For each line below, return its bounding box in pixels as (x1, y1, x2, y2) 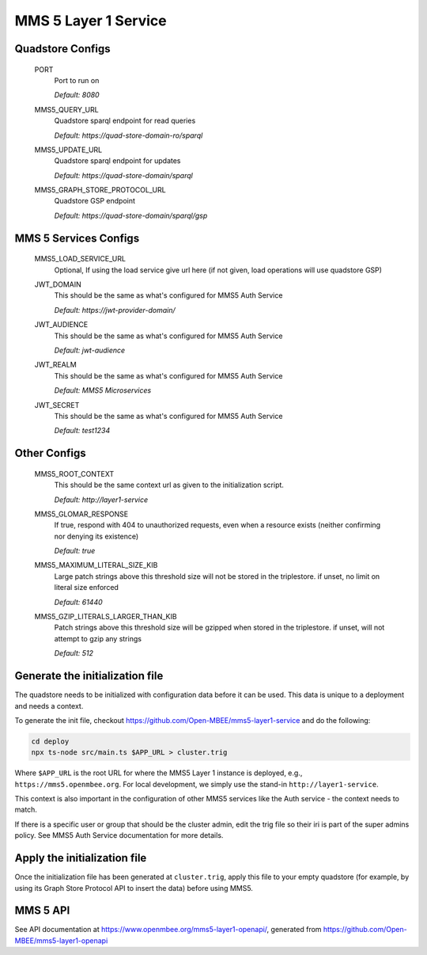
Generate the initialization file (14, 669, 164, 683)
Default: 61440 (54, 597, 103, 607)
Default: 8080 (54, 90, 100, 100)
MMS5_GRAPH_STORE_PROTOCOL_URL (34, 185, 166, 195)
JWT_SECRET (34, 400, 80, 409)
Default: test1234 (54, 426, 111, 436)
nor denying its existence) (54, 531, 139, 541)
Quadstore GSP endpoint (54, 196, 136, 206)
